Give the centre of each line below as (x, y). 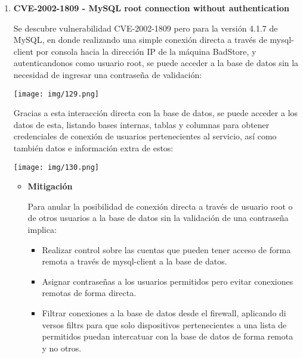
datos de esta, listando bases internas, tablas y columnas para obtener (141, 124)
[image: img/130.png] (56, 167)
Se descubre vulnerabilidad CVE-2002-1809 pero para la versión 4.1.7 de (146, 28)
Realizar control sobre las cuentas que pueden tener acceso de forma (166, 249)
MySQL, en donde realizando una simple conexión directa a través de (140, 40)
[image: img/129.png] (56, 94)
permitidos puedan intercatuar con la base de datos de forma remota (168, 336)
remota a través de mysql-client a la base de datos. (135, 261)
